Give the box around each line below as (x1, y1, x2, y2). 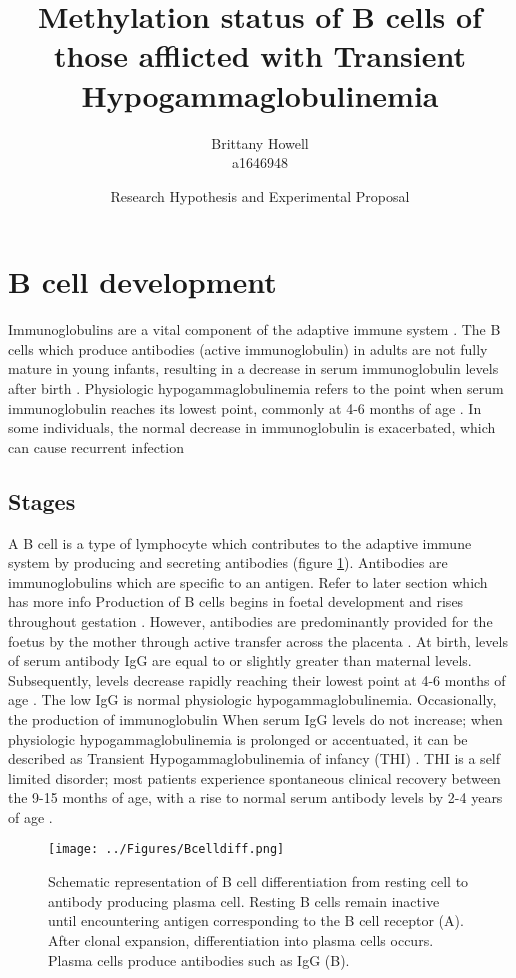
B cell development (8, 261, 277, 302)
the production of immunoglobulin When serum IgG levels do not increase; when (8, 708, 503, 729)
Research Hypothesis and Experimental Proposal (110, 185, 410, 206)
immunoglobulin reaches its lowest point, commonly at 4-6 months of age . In (8, 397, 482, 418)
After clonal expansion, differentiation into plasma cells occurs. (48, 929, 434, 950)
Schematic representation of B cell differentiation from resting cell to (48, 871, 469, 892)
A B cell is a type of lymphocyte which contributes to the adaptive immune (8, 532, 472, 553)
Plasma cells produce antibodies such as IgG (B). (48, 949, 350, 970)
